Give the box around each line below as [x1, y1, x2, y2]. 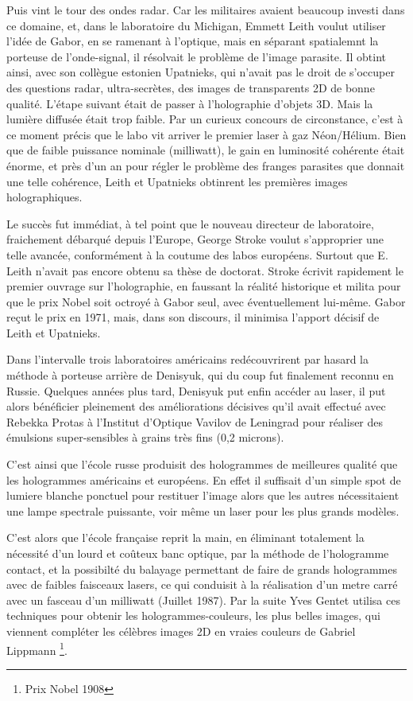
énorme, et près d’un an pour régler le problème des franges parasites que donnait [6, 157, 405, 173]
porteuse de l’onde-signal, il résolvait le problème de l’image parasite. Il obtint [6, 48, 387, 64]
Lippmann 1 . [6, 639, 68, 658]
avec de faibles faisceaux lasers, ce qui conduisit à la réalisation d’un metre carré [6, 576, 398, 593]
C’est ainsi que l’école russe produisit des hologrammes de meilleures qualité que [6, 456, 398, 473]
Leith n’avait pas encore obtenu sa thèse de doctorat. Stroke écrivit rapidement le [6, 262, 403, 278]
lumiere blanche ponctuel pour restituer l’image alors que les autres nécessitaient [6, 487, 399, 504]
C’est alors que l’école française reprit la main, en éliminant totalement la [6, 529, 365, 546]
